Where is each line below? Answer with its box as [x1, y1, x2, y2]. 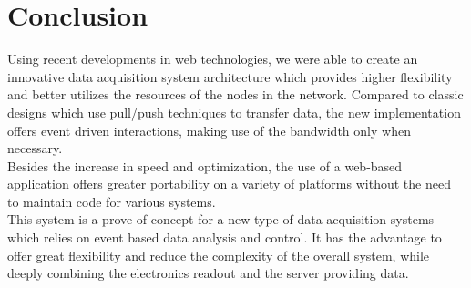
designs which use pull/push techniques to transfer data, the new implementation [7, 102, 461, 121]
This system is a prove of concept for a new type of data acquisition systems [7, 210, 435, 229]
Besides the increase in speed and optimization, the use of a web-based [7, 156, 403, 175]
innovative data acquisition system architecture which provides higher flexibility [7, 67, 453, 86]
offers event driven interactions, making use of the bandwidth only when [7, 120, 411, 139]
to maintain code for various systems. [7, 191, 216, 211]
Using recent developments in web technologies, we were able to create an [7, 49, 418, 68]
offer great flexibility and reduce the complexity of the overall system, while [7, 245, 430, 264]
